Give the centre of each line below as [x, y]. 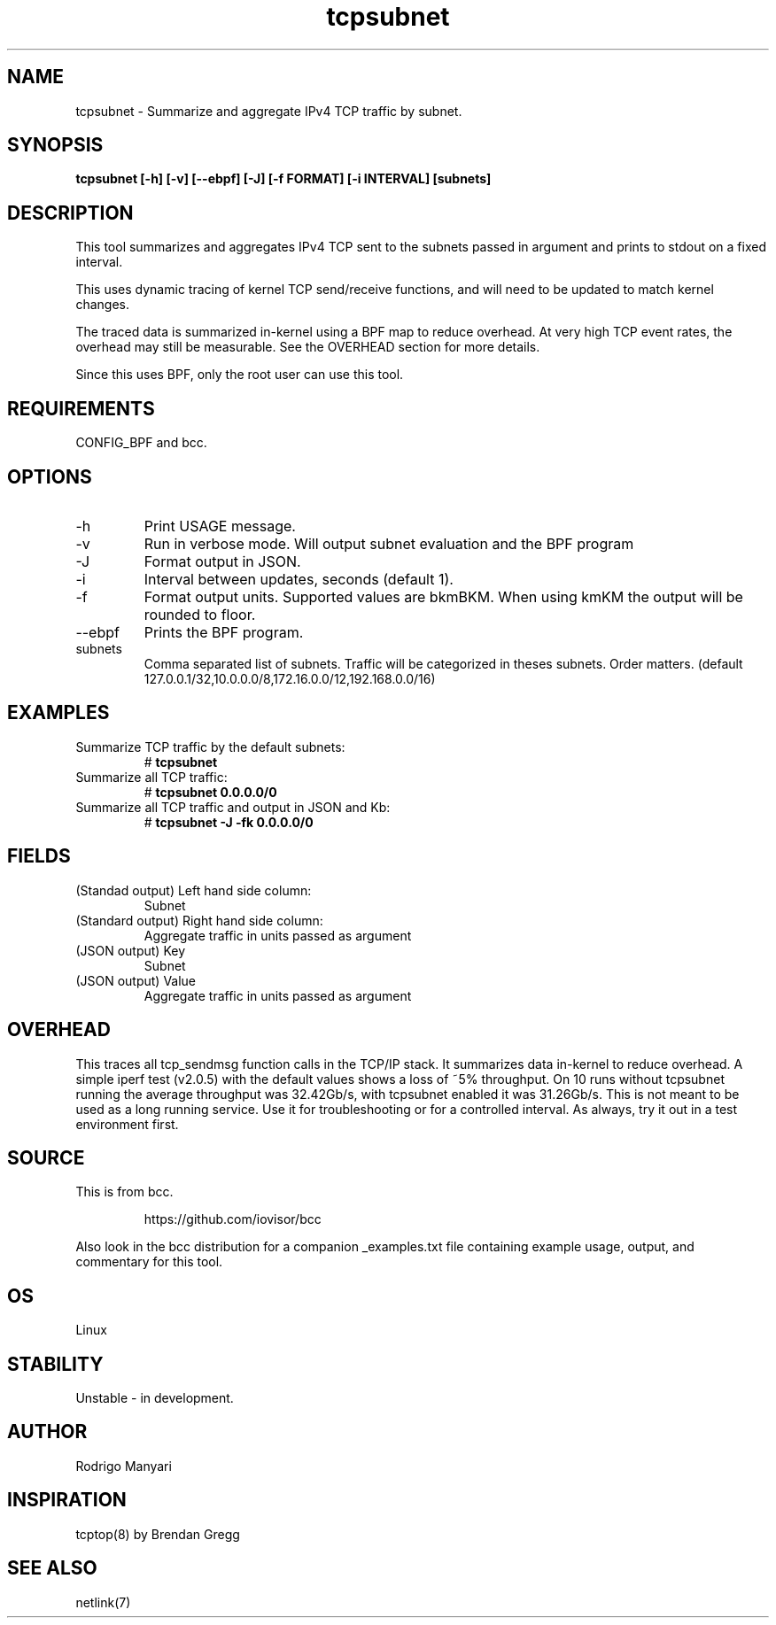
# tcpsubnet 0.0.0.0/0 [210, 792]
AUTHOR [47, 1432]
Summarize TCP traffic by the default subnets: [210, 747]
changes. [102, 305]
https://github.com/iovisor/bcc [233, 1219]
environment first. [127, 1124]
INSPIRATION [67, 1500]
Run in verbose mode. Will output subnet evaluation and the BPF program [389, 543]
